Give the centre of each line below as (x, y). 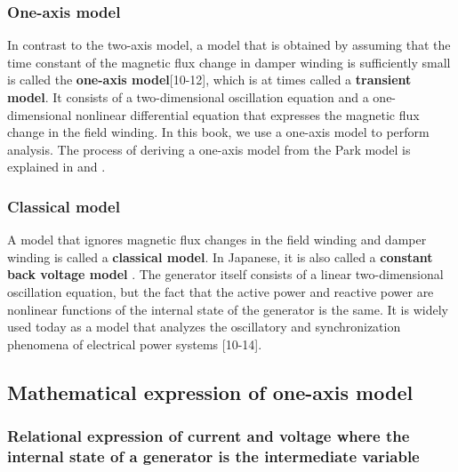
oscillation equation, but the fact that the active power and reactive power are (221, 291)
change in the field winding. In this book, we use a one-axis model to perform (218, 132)
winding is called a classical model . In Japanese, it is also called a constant (220, 256)
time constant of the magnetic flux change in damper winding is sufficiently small (229, 62)
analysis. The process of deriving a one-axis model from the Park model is (209, 149)
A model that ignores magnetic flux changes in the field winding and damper (217, 240)
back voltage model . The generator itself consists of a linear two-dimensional (225, 274)
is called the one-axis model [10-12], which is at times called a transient (209, 80)
